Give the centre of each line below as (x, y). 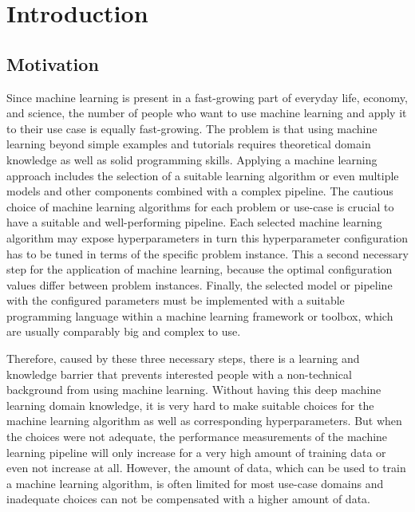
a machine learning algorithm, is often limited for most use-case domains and (195, 483)
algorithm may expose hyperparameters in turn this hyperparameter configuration (207, 237)
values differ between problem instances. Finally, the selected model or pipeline (200, 284)
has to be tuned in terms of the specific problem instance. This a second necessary (207, 253)
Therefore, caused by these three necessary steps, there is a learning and (183, 358)
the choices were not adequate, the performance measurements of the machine (197, 437)
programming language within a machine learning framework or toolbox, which (200, 315)
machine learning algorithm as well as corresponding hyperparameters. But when (204, 421)
